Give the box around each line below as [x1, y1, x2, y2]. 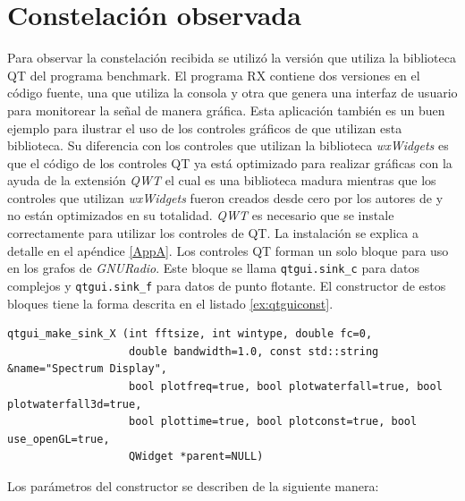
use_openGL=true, [7, 432, 110, 446]
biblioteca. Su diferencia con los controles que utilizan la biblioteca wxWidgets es [7, 136, 449, 155]
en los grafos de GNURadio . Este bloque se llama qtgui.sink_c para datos [7, 259, 420, 277]
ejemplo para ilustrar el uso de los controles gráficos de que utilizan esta [7, 118, 402, 137]
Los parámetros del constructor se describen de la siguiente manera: [7, 476, 379, 495]
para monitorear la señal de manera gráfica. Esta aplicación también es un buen [7, 100, 445, 119]
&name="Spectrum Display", [7, 362, 167, 376]
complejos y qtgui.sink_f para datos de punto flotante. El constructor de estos [7, 276, 446, 294]
